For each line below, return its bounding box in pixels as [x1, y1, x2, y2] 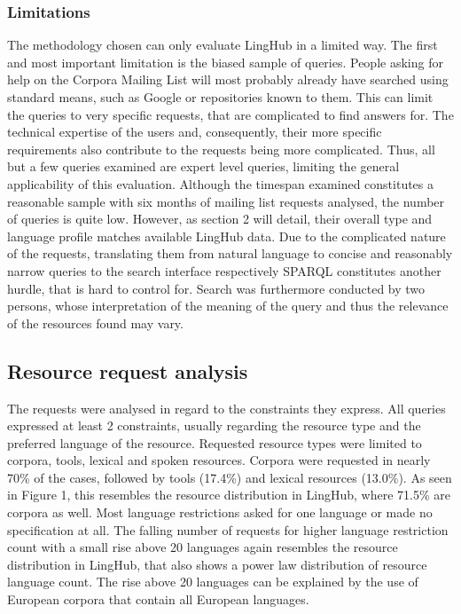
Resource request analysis [7, 357, 248, 384]
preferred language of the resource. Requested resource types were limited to [7, 433, 422, 452]
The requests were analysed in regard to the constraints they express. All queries [7, 398, 446, 417]
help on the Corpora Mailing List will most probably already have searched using [7, 70, 449, 89]
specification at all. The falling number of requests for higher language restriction [7, 520, 449, 539]
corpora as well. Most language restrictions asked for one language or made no [7, 503, 433, 522]
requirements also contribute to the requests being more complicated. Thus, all [7, 139, 435, 158]
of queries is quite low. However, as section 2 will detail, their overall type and [7, 209, 433, 228]
